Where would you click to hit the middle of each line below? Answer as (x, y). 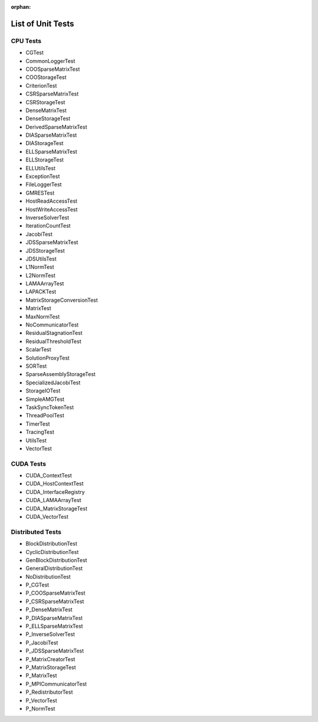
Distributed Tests (36, 532)
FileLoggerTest (44, 184)
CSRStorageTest (45, 102)
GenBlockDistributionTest (57, 560)
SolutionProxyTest (48, 358)
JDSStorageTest (45, 250)
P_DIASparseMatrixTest (54, 618)
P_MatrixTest (41, 675)
